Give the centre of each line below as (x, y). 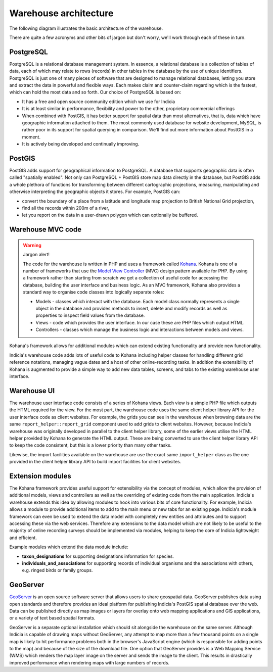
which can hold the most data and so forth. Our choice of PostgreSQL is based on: (95, 92)
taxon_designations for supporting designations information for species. (98, 556)
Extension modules (40, 476)
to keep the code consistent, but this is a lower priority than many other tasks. (90, 445)
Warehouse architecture (61, 13)
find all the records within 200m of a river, (66, 208)
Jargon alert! (36, 255)
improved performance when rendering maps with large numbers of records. (89, 662)
